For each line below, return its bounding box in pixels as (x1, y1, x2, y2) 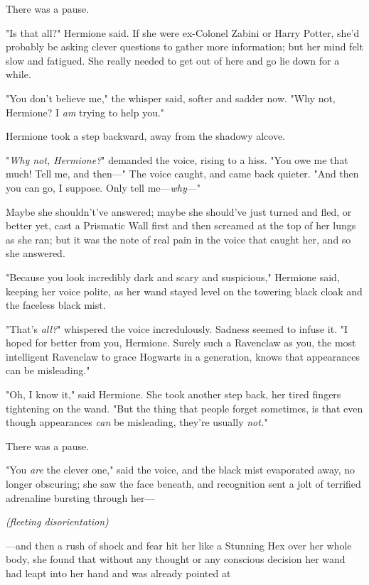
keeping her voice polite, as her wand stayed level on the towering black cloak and (6, 283, 363, 298)
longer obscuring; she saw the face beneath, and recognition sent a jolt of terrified (6, 476, 361, 491)
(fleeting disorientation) (6, 514, 109, 529)
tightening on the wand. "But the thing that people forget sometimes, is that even (6, 400, 363, 415)
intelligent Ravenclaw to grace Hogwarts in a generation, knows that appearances (6, 349, 360, 363)
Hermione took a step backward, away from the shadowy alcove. (6, 129, 286, 143)
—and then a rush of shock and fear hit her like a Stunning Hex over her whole (6, 537, 352, 552)
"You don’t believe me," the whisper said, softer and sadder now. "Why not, (6, 90, 336, 105)
